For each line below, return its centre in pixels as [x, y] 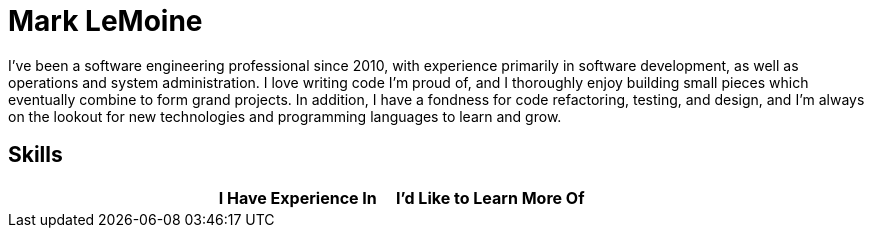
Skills [35, 155]
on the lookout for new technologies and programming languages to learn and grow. [285, 116]
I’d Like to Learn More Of [490, 197]
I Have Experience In [297, 197]
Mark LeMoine [105, 21]
